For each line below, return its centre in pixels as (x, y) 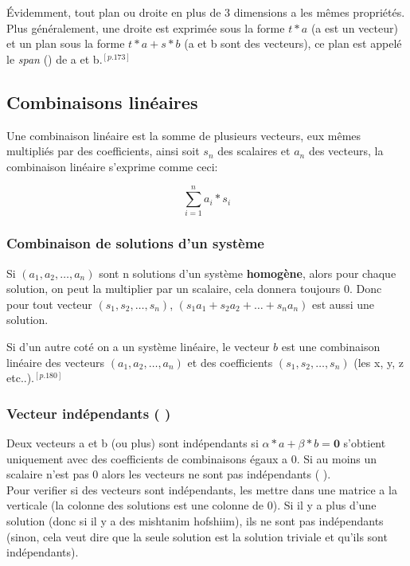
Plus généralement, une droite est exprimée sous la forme (146, 27)
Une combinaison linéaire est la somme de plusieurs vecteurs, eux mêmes (184, 135)
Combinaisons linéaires (102, 101)
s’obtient (365, 443)
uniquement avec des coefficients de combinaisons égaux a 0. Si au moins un (192, 458)
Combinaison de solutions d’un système (135, 243)
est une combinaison (331, 347)
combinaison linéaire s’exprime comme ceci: (112, 166)
